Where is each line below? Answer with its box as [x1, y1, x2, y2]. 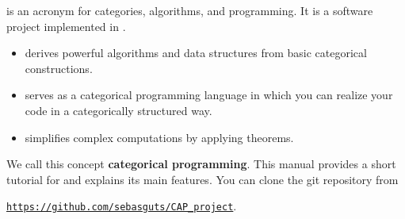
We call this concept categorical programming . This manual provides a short [6, 156, 396, 172]
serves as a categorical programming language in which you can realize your [25, 86, 393, 103]
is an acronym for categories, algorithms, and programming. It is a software [6, 2, 373, 18]
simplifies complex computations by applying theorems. [25, 129, 294, 145]
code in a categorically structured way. [25, 102, 212, 118]
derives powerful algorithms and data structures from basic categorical [25, 44, 367, 61]
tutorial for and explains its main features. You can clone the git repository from [6, 171, 399, 187]
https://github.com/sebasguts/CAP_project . [6, 198, 237, 214]
